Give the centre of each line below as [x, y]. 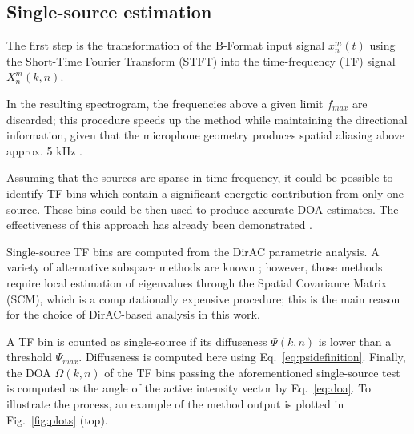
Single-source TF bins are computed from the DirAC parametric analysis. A [193, 251]
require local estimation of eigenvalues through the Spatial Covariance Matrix [197, 282]
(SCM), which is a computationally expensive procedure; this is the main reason [203, 298]
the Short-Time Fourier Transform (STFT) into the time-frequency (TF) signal [201, 60]
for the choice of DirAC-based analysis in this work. [133, 314]
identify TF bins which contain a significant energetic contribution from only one [205, 193]
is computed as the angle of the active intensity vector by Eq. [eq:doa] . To [189, 388]
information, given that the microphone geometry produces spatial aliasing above [206, 135]
